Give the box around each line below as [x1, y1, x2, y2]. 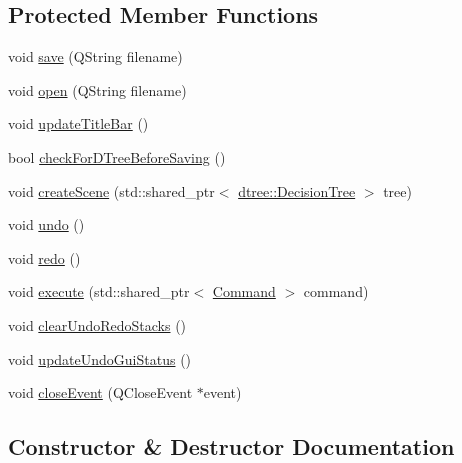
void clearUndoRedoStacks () [8, 314, 187, 335]
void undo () [8, 214, 85, 235]
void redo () [8, 247, 81, 268]
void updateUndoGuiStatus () [8, 348, 192, 369]
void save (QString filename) [8, 46, 183, 67]
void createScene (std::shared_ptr [8, 180, 215, 201]
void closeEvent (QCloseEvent [8, 382, 193, 403]
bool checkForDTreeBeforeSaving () [8, 146, 226, 167]
